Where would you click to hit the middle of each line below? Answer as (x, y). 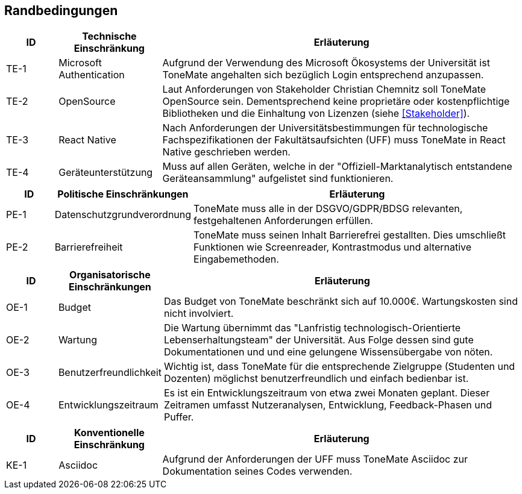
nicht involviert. (199, 314)
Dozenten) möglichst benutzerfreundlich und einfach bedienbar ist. (316, 379)
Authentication (92, 75)
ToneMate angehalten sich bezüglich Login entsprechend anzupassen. (323, 75)
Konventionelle (109, 433)
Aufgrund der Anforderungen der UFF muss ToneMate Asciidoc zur (315, 459)
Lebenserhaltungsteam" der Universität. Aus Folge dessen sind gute (319, 340)
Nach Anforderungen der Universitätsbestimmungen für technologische (325, 128)
